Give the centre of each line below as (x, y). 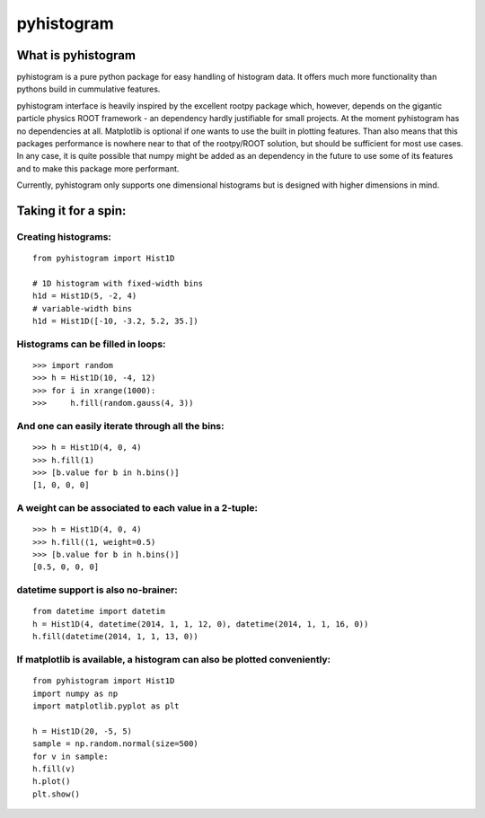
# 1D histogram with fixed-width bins (118, 283)
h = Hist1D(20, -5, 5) (83, 731)
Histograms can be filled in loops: (91, 344)
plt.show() (57, 794)
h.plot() (52, 782)
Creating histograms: (64, 236)
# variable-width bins (83, 308)
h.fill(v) (54, 769)
